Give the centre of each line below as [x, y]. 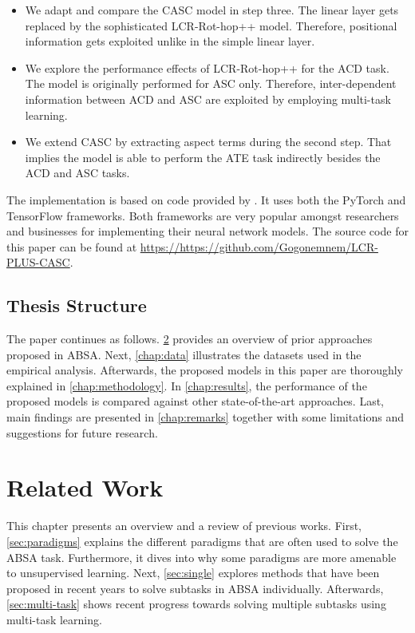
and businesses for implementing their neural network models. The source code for [207, 231]
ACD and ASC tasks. [77, 173]
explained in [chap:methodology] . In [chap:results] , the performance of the [187, 385]
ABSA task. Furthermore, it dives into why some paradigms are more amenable [202, 557]
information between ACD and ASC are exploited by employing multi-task [208, 99]
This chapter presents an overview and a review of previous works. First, [184, 526]
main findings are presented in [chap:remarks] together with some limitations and [206, 417]
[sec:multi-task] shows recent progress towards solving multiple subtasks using [196, 604]
